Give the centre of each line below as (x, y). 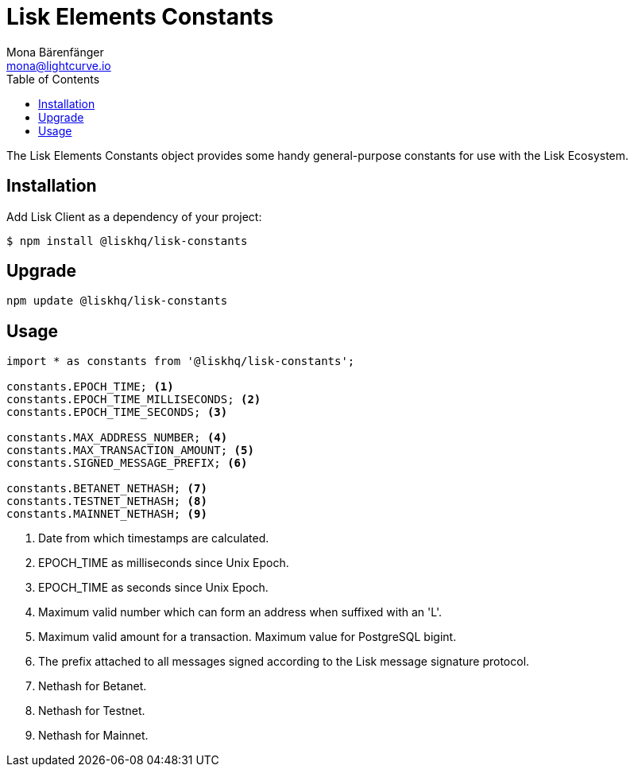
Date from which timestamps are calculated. (154, 538)
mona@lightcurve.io (59, 65)
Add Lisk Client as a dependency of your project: (134, 216)
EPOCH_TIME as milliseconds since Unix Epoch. (164, 563)
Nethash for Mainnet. (93, 736)
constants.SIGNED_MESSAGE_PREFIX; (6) (127, 463)
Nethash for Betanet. (93, 686)
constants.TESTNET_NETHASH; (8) (107, 501)
